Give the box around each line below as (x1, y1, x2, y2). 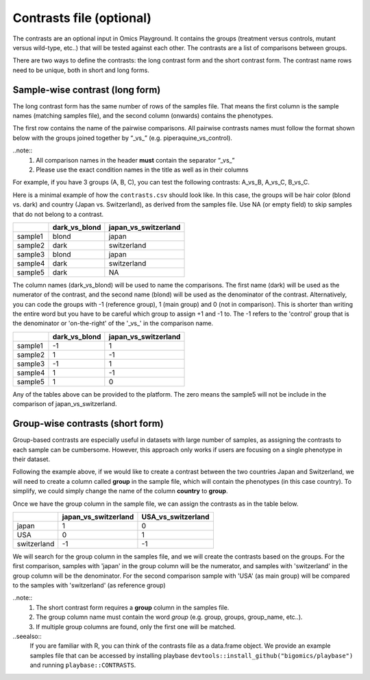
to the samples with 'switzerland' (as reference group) (12, 581, 166, 589)
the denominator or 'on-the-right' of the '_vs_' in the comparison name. (12, 319, 214, 327)
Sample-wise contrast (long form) (12, 84, 161, 95)
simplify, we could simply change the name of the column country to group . (12, 487, 228, 495)
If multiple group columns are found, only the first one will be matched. (36, 622, 236, 631)
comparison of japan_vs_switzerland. (12, 400, 117, 408)
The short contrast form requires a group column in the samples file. (36, 603, 230, 611)
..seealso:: (12, 632, 42, 641)
